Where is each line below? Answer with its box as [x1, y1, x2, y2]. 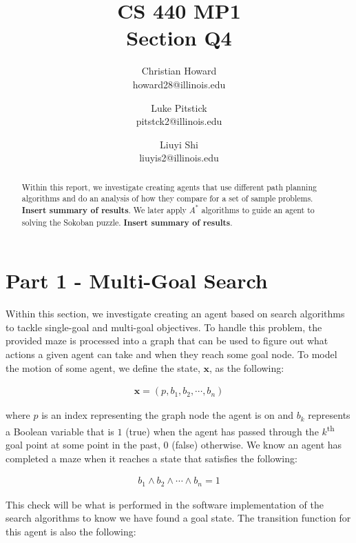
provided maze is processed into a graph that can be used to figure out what [6, 333, 328, 348]
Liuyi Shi [160, 137, 198, 151]
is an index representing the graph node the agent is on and [41, 408, 294, 422]
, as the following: [209, 360, 284, 375]
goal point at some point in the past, [6, 437, 160, 452]
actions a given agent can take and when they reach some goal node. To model [6, 347, 337, 362]
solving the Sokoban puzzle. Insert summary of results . [21, 216, 233, 228]
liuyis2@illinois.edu [139, 150, 219, 165]
